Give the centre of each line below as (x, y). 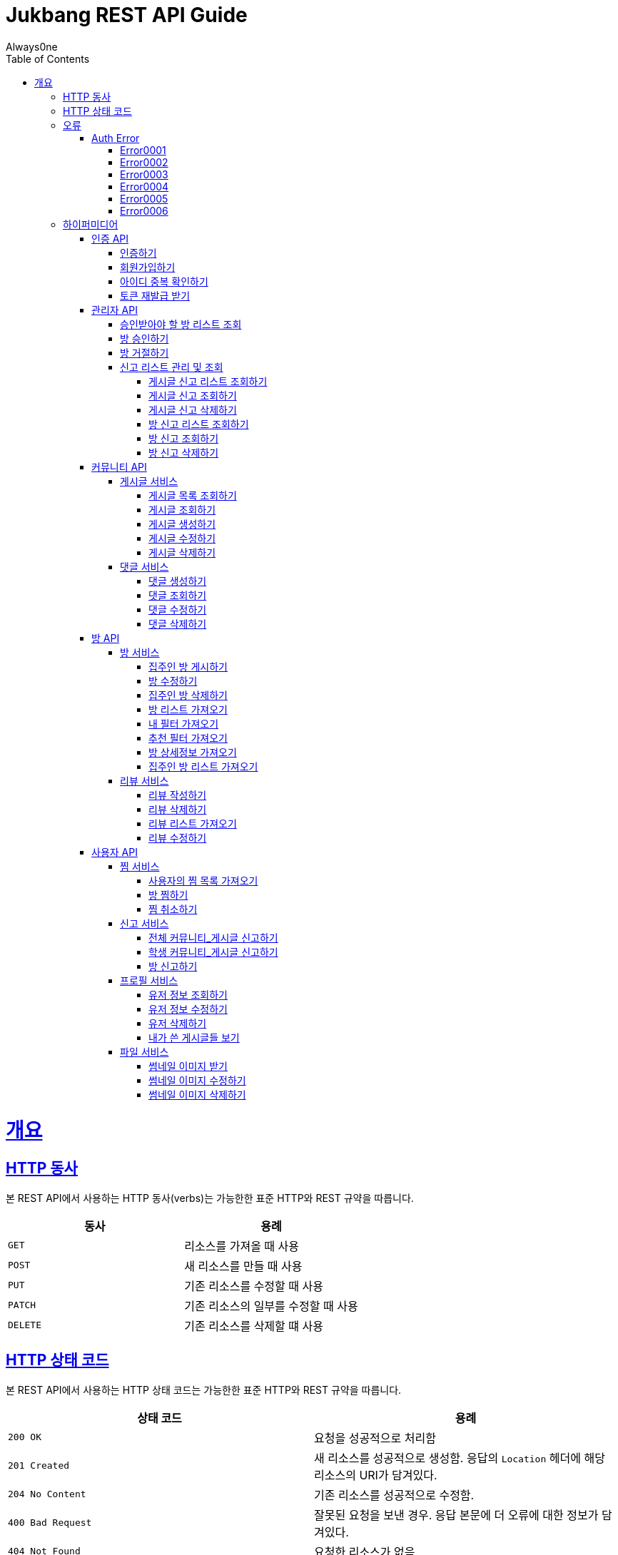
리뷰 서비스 (145, 780)
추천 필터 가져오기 (188, 738)
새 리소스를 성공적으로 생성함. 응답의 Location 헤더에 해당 (460, 1458)
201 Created (39, 1466)
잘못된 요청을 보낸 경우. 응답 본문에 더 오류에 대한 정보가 (456, 1515)
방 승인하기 (145, 338)
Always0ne (32, 46)
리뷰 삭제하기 (178, 809)
